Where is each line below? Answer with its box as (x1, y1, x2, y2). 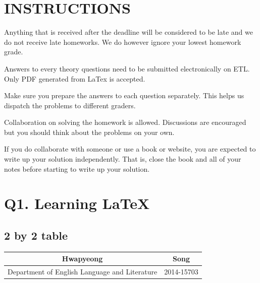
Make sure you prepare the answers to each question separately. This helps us (4, 90, 244, 101)
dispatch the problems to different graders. (4, 100, 136, 110)
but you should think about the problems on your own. (4, 126, 175, 137)
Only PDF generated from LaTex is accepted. (4, 73, 145, 84)
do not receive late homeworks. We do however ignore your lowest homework (4, 36, 241, 47)
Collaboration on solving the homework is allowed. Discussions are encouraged (4, 117, 246, 127)
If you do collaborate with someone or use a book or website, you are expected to (4, 144, 256, 154)
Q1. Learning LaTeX (4, 193, 150, 214)
